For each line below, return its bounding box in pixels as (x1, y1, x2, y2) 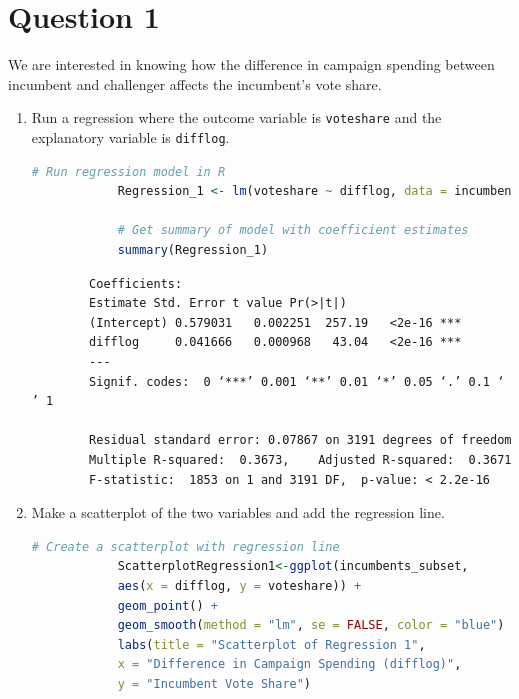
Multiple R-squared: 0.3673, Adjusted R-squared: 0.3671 (89, 452, 512, 467)
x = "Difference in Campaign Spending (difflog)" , (117, 657, 462, 672)
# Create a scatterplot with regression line (31, 539, 340, 554)
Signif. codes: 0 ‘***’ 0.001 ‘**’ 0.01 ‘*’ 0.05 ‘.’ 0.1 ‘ (89, 374, 505, 389)
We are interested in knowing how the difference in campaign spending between (8, 54, 495, 75)
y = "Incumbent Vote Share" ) (117, 676, 312, 691)
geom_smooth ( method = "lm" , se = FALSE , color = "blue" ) (117, 618, 505, 633)
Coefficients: (89, 276, 183, 291)
